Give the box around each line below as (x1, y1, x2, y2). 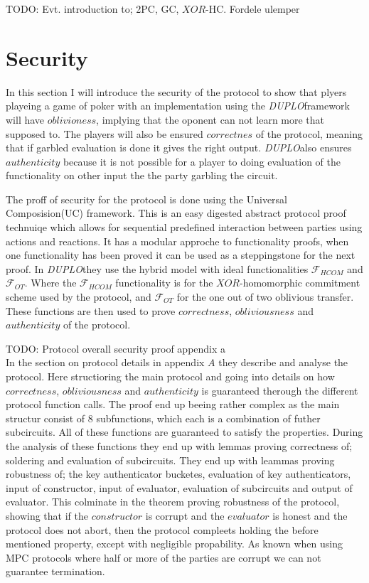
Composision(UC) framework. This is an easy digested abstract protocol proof (6, 205, 346, 220)
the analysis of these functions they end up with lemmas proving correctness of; (6, 438, 353, 453)
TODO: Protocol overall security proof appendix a (6, 341, 226, 355)
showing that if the (6, 508, 88, 523)
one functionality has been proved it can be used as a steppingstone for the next (6, 247, 355, 262)
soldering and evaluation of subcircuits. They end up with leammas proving (6, 452, 335, 467)
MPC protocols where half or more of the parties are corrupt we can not (6, 550, 321, 565)
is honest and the (272, 508, 348, 523)
